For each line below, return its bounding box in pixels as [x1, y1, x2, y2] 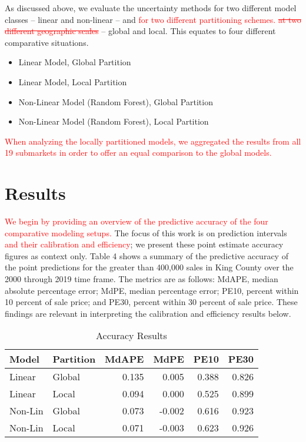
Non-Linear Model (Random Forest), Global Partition [18, 95, 213, 108]
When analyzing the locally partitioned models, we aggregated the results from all [5, 135, 301, 147]
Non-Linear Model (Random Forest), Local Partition [18, 115, 209, 128]
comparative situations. [5, 36, 89, 48]
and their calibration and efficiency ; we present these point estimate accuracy [5, 238, 284, 250]
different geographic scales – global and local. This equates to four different [5, 25, 276, 37]
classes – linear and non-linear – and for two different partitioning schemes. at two [5, 13, 301, 25]
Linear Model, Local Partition [18, 75, 127, 88]
